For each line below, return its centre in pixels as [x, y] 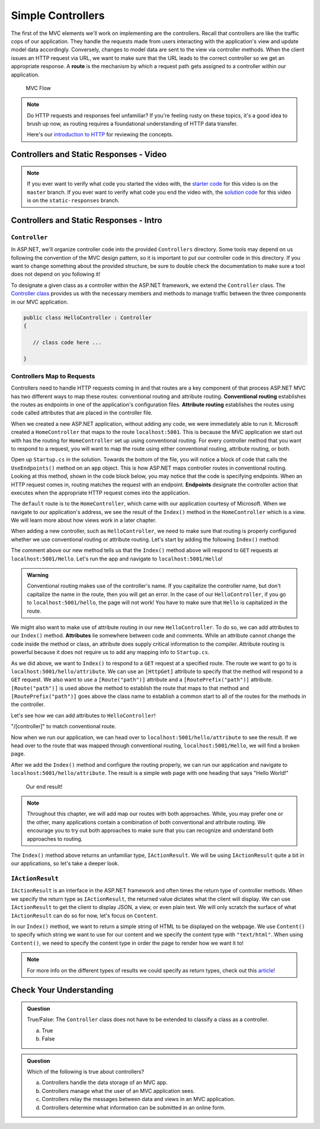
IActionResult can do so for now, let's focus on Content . [84, 916]
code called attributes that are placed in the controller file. [82, 413]
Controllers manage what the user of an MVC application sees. [118, 1090]
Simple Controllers [58, 15]
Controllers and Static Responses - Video [89, 154]
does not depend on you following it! [56, 274]
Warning [38, 575]
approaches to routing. [55, 838]
